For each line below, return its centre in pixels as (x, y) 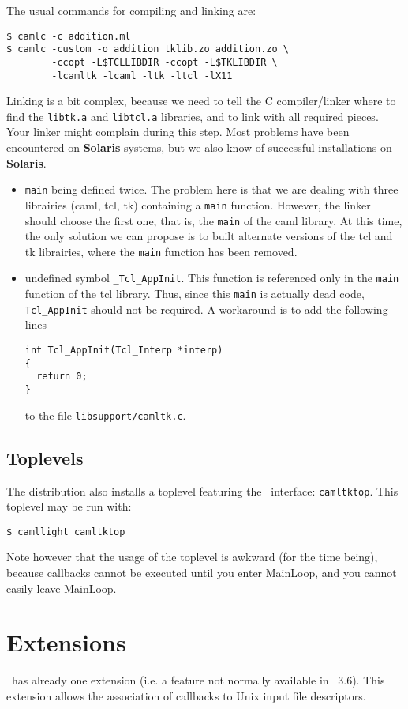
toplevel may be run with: (69, 506)
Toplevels (45, 457)
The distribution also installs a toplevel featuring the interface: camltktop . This (202, 490)
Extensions (66, 642)
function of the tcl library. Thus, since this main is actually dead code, (195, 294)
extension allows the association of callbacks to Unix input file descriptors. (186, 695)
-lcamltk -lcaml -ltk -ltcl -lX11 (142, 75)
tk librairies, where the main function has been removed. (161, 251)
